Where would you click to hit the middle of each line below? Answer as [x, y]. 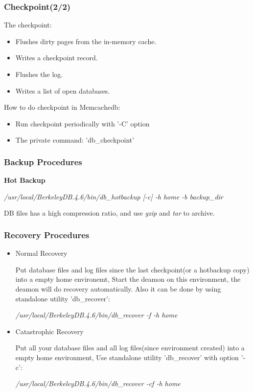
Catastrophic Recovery [49, 331]
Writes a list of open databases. [63, 90]
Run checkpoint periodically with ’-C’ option [82, 123]
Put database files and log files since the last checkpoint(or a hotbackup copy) [132, 269]
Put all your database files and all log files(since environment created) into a [130, 348]
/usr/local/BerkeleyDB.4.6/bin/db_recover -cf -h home [98, 383]
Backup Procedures [43, 161]
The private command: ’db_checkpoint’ [75, 140]
